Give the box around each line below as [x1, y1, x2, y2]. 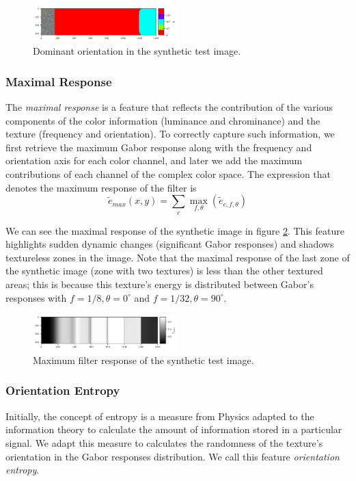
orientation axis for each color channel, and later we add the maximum [5, 153, 303, 168]
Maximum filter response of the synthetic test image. [33, 352, 254, 367]
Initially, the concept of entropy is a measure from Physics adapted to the [5, 408, 314, 423]
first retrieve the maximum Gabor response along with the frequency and [5, 140, 312, 154]
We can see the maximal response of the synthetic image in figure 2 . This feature [5, 223, 344, 237]
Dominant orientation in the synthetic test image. [33, 44, 241, 58]
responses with [5, 290, 67, 304]
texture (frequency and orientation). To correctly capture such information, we [5, 127, 335, 141]
